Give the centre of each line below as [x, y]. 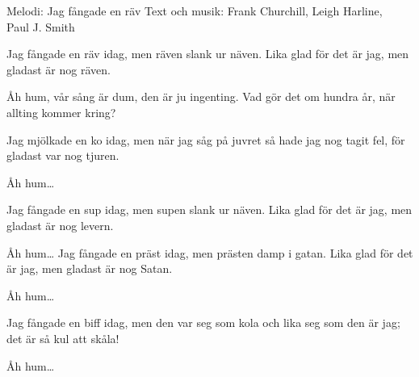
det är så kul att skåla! [63, 338]
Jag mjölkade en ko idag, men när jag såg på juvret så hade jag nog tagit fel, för [206, 139]
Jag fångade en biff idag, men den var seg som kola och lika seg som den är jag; [203, 323]
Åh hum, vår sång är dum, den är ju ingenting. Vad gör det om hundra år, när [201, 96]
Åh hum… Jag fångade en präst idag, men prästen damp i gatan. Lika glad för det [210, 252]
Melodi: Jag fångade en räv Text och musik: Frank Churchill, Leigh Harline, [195, 10]
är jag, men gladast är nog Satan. [90, 268]
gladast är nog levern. [60, 225]
